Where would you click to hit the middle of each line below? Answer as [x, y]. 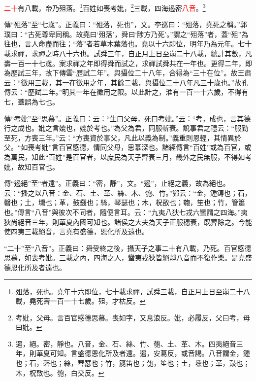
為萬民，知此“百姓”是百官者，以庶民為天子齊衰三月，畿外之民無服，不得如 [125, 156]
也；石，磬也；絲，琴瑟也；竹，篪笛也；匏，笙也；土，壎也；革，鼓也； [133, 363]
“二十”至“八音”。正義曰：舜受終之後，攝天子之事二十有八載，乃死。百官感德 [128, 248]
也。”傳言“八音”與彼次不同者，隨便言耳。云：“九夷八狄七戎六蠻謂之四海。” [123, 212]
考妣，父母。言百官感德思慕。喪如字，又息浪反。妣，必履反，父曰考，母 [133, 317]
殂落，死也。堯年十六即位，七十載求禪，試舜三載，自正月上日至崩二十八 [133, 291]
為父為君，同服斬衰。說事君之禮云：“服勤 [181, 128]
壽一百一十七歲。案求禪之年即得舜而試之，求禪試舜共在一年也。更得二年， [125, 63]
